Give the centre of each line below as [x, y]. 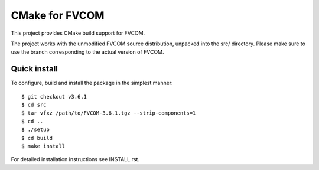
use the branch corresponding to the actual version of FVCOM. [88, 52]
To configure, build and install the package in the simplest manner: [92, 83]
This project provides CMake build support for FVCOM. [78, 33]
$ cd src [34, 105]
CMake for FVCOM [58, 15]
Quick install [35, 69]
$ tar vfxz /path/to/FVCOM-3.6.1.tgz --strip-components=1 [109, 113]
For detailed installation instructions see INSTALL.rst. [75, 159]
